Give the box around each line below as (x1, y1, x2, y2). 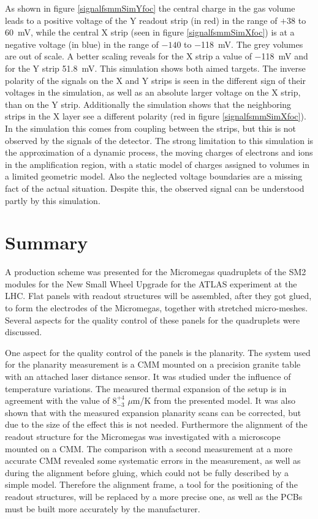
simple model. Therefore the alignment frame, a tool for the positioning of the (5, 478, 298, 491)
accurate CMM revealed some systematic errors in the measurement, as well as (5, 454, 301, 467)
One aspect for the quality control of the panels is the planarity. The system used (5, 346, 311, 358)
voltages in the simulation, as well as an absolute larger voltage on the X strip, (5, 86, 301, 99)
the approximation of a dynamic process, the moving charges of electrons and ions (5, 146, 313, 159)
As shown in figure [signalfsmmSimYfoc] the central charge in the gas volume (5, 2, 295, 14)
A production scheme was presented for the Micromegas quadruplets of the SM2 (5, 265, 306, 278)
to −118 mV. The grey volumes (184, 37, 303, 50)
